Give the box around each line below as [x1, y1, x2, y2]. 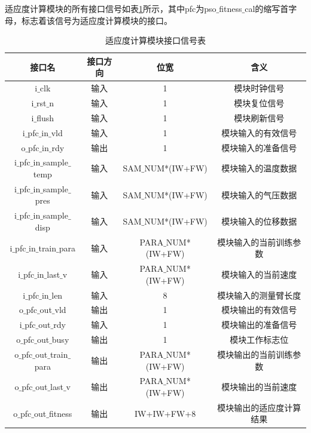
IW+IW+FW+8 [135, 407, 196, 419]
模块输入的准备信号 [221, 141, 297, 153]
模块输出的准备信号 [221, 318, 297, 331]
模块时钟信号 [234, 82, 285, 94]
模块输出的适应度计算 [217, 401, 301, 413]
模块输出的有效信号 [221, 303, 297, 316]
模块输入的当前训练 [217, 235, 293, 248]
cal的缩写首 [245, 2, 289, 14]
